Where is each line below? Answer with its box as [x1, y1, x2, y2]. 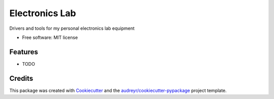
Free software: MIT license [22, 34, 78, 40]
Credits [9, 74, 33, 83]
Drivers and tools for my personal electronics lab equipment [9, 25, 135, 31]
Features [9, 47, 38, 56]
